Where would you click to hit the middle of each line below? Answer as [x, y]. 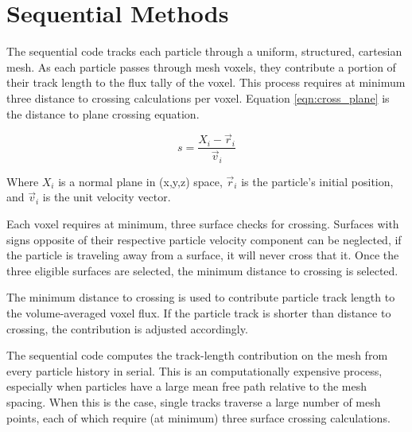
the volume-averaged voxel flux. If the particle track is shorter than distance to [199, 313]
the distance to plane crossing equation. [103, 113]
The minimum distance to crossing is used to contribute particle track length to [201, 297]
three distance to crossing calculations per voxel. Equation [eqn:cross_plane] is [198, 97]
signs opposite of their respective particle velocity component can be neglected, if [204, 239]
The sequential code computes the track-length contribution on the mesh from [197, 355]
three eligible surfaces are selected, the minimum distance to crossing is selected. [202, 270]
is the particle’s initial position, [317, 181]
